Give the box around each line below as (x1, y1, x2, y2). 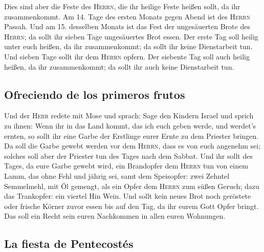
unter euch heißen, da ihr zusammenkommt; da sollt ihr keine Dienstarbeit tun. (4, 41, 253, 52)
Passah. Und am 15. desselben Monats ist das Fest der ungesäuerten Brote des (4, 21, 250, 32)
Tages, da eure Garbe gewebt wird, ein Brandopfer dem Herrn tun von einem (4, 160, 248, 171)
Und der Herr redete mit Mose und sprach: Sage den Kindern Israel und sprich (4, 110, 254, 121)
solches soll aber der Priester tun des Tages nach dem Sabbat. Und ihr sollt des (4, 150, 253, 161)
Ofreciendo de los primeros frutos (4, 86, 185, 102)
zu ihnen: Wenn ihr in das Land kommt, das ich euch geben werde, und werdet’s (4, 120, 256, 131)
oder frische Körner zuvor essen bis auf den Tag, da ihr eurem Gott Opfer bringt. (4, 200, 259, 211)
